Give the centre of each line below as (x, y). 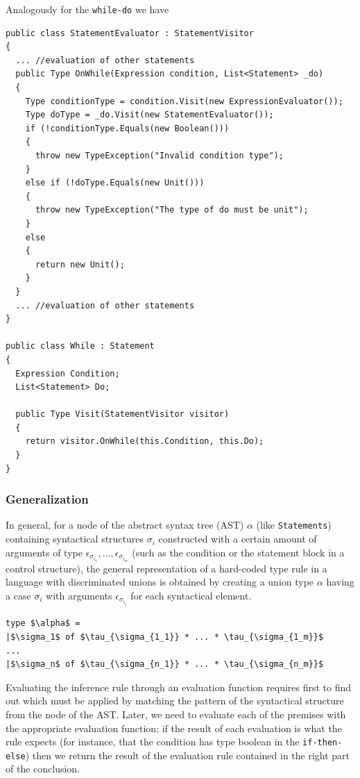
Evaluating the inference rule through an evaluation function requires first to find (179, 687)
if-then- (323, 743)
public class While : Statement (80, 346)
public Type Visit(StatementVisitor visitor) (122, 414)
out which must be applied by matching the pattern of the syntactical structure (175, 701)
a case (18, 595)
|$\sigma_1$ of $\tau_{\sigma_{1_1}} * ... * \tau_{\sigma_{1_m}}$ (165, 637)
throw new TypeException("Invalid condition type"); (159, 156)
